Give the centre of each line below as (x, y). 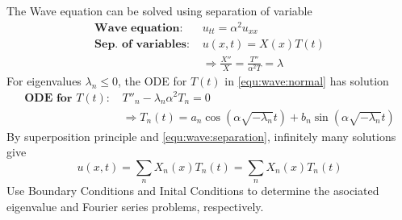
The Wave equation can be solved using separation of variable (159, 10)
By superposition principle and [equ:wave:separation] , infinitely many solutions (201, 136)
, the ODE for (153, 80)
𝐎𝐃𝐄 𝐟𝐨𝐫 (48, 98)
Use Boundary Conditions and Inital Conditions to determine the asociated (193, 191)
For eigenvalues (44, 80)
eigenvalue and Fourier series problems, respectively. (135, 206)
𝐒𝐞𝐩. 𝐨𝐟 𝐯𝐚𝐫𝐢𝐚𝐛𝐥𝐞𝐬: (142, 45)
